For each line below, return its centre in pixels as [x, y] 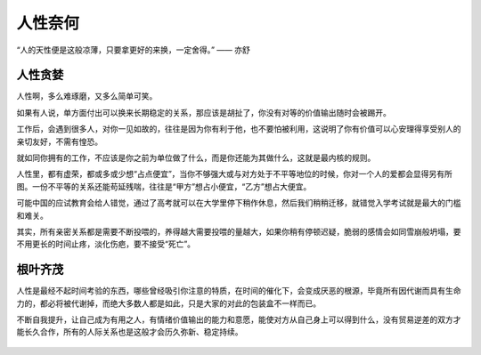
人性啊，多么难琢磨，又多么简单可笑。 [87, 96]
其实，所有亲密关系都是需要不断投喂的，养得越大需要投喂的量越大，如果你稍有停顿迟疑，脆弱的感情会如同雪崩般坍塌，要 [239, 231]
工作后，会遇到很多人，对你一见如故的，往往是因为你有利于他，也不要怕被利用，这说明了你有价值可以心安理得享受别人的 [239, 129]
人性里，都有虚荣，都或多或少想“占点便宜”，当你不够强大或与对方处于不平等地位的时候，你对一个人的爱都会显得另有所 [235, 174]
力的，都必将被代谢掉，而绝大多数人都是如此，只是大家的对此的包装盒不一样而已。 [168, 303]
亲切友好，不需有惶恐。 [59, 141]
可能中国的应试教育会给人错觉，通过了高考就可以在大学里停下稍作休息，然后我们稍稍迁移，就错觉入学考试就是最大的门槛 [239, 203]
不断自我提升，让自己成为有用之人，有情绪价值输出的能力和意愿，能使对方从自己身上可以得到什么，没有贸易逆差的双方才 [239, 319]
